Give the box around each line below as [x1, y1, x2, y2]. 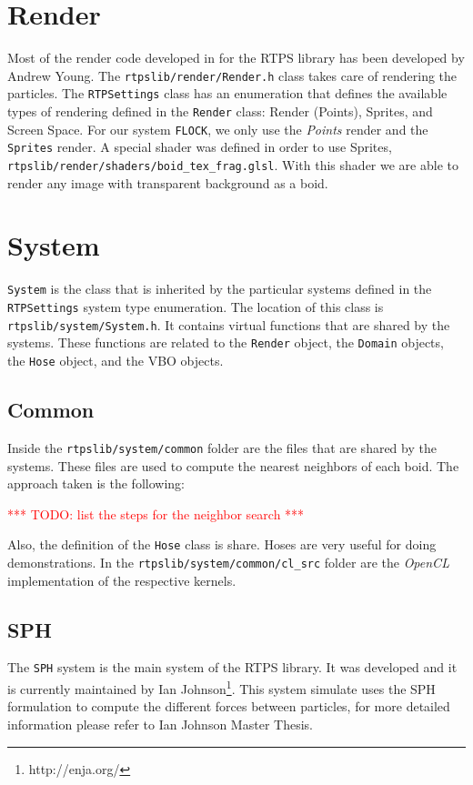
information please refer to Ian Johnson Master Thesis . [7, 714, 313, 733]
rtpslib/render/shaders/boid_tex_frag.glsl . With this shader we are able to [7, 156, 458, 174]
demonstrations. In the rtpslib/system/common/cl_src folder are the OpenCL [7, 552, 449, 571]
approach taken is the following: [7, 474, 185, 493]
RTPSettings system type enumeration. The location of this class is [7, 297, 384, 317]
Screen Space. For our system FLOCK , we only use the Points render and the [7, 119, 428, 138]
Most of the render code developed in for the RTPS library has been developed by [7, 48, 465, 67]
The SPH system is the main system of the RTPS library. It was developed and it [7, 658, 458, 677]
